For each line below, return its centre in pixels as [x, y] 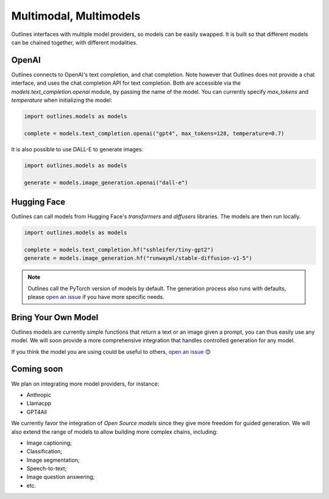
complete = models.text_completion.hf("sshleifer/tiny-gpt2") [119, 249]
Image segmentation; [53, 460]
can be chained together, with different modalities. [74, 42]
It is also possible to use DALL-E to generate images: [77, 149]
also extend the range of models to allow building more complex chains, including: [115, 432]
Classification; [44, 451]
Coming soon [37, 369]
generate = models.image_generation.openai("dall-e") [106, 182]
